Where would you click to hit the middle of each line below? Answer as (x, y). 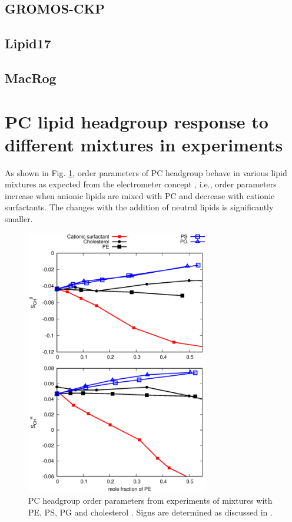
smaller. (19, 219)
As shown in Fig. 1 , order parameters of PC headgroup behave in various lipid (146, 172)
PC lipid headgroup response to (137, 121)
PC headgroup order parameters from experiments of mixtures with (150, 500)
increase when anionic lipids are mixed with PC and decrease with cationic (140, 195)
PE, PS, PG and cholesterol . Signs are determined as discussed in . (150, 512)
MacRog (31, 77)
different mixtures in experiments (144, 144)
